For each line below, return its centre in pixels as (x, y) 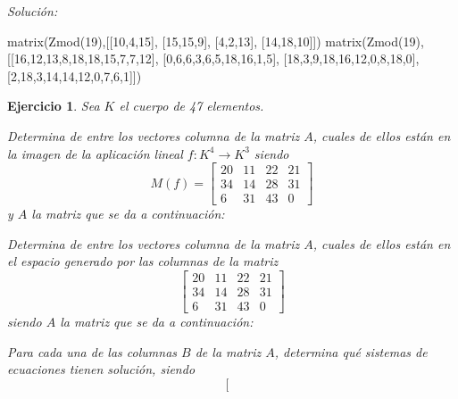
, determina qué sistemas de (351, 351)
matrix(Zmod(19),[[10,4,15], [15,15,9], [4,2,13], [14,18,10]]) (164, 41)
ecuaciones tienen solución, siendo (101, 369)
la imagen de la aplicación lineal (95, 153)
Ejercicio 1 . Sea (54, 106)
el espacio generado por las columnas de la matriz (143, 261)
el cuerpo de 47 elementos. (192, 106)
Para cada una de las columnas (92, 351)
